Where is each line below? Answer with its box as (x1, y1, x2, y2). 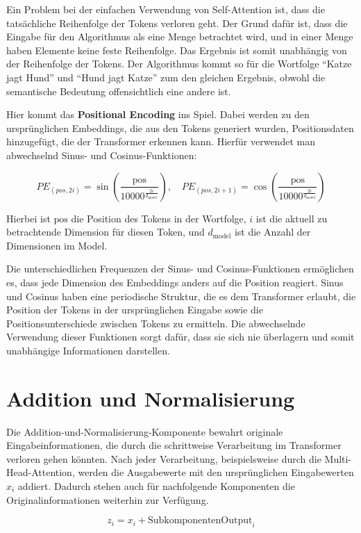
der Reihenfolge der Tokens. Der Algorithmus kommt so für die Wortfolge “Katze (6, 56, 352, 71)
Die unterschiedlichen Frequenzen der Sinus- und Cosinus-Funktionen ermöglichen (6, 261, 354, 276)
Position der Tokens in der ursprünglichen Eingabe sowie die (6, 302, 263, 317)
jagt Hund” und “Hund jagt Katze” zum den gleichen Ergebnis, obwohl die (6, 69, 326, 84)
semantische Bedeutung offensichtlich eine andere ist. (6, 83, 231, 98)
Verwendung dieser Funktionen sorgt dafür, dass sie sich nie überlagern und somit (6, 329, 355, 344)
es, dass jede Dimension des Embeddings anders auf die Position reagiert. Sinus (6, 274, 344, 289)
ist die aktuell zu (255, 211, 328, 225)
